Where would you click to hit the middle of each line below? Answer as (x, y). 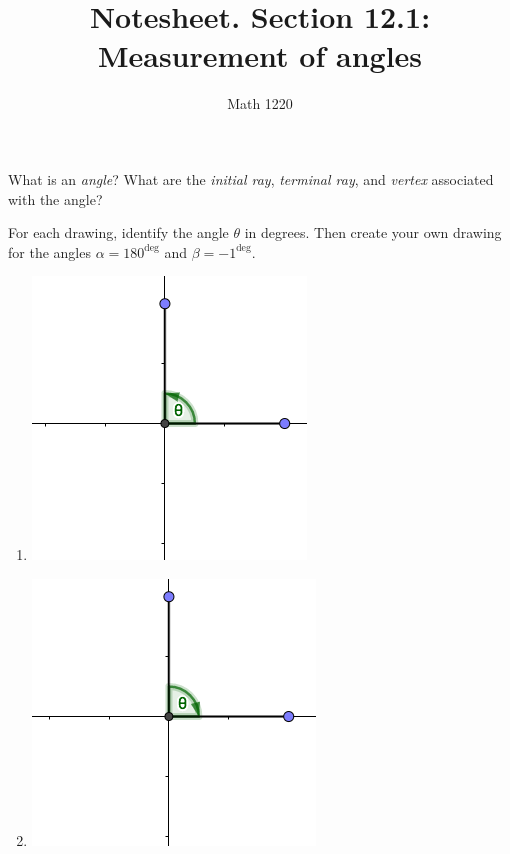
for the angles (49, 251)
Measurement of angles (260, 55)
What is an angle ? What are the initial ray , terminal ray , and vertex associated (251, 178)
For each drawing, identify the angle (118, 232)
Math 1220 (260, 103)
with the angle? (55, 198)
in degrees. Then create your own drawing (373, 232)
